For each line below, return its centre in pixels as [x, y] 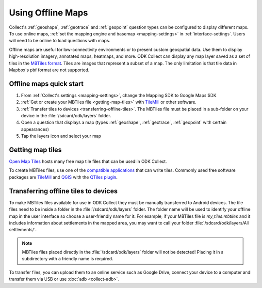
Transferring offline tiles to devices [63, 191]
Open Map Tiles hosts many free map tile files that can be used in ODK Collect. [88, 161]
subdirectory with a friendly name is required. [68, 259]
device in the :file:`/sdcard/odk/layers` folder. [66, 115]
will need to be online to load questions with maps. [60, 41]
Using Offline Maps [49, 13]
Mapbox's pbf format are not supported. [49, 70]
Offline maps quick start [46, 84]
